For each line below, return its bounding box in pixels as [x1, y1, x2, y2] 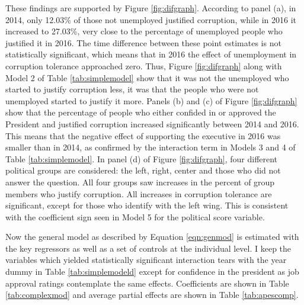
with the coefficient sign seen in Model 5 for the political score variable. [5, 210, 265, 223]
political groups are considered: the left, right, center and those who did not [5, 164, 281, 176]
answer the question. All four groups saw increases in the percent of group [5, 175, 275, 188]
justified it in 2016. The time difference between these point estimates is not [5, 36, 281, 49]
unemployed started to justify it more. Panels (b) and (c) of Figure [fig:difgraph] [5, 94, 297, 107]
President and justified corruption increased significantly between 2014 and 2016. [5, 117, 299, 130]
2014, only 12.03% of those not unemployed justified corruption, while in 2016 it [5, 13, 297, 25]
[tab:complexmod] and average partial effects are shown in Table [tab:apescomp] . [5, 288, 299, 301]
